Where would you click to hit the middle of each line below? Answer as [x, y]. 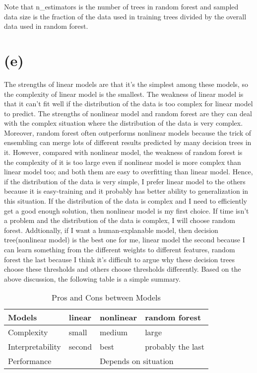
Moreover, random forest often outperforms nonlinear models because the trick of [128, 132]
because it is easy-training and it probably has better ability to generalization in [126, 191]
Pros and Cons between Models [106, 298]
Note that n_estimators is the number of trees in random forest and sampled [121, 6]
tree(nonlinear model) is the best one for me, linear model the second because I [125, 240]
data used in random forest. [46, 26]
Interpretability [34, 347]
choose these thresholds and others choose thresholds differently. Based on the [123, 269]
